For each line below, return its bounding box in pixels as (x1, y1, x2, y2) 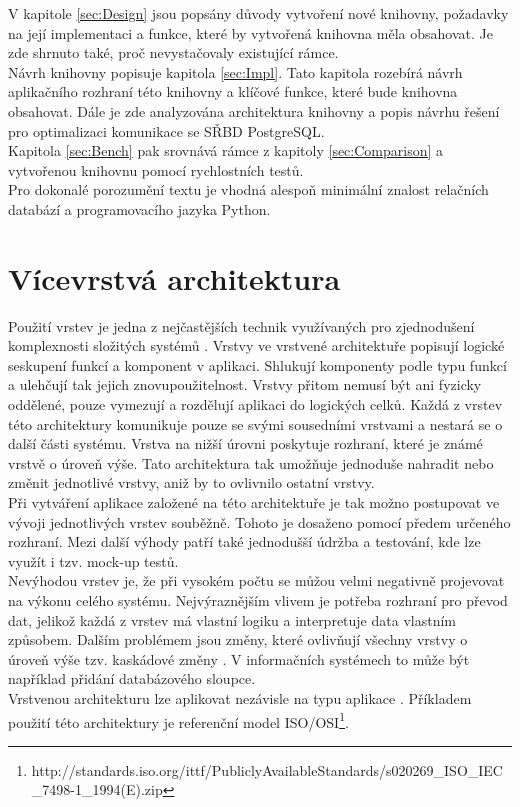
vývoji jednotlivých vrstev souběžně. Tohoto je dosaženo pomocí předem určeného (8, 511, 511, 532)
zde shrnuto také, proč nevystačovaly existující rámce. (8, 42, 339, 63)
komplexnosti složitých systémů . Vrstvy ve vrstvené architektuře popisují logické (8, 335, 505, 356)
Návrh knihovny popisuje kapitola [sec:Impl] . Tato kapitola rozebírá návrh (8, 61, 463, 82)
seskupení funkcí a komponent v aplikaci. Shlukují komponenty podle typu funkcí (8, 354, 507, 375)
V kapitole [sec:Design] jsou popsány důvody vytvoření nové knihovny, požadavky (8, 3, 509, 23)
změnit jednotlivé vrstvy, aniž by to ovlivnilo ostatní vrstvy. (8, 472, 375, 493)
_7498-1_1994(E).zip (31, 779, 163, 800)
